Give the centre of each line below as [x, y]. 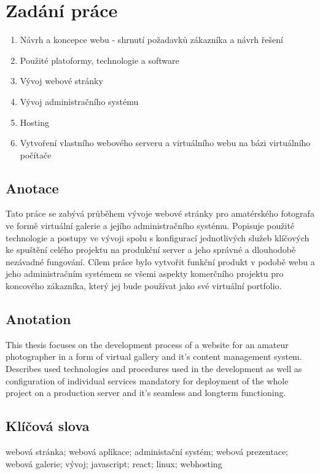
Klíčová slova [48, 426]
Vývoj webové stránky [61, 81]
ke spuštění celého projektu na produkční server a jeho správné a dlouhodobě [151, 250]
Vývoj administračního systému [79, 101]
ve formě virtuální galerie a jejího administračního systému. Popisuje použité [150, 226]
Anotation [38, 319]
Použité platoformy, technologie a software [100, 60]
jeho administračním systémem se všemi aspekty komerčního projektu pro [145, 274]
